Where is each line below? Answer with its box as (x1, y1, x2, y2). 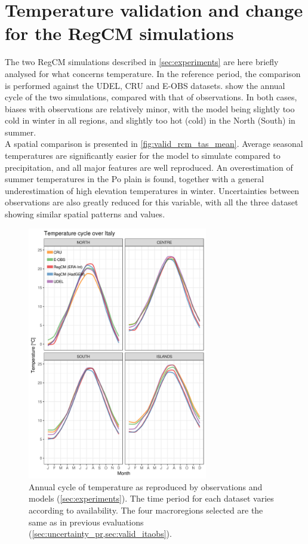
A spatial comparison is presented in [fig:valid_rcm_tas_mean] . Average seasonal (5, 137, 303, 150)
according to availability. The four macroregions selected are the (29, 504, 263, 517)
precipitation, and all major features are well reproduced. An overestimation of (5, 161, 293, 173)
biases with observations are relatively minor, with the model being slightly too (5, 102, 295, 115)
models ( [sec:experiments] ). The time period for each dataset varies (29, 492, 274, 505)
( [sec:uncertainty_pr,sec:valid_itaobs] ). (29, 527, 172, 540)
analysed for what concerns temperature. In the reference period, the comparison (5, 67, 301, 79)
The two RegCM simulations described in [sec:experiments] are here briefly (5, 56, 279, 68)
